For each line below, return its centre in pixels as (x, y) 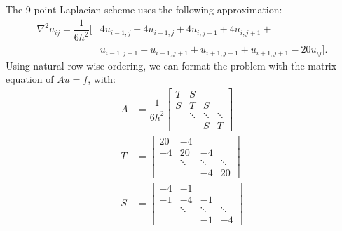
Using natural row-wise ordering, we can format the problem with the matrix (171, 65)
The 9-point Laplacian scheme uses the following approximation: (144, 9)
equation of (30, 79)
